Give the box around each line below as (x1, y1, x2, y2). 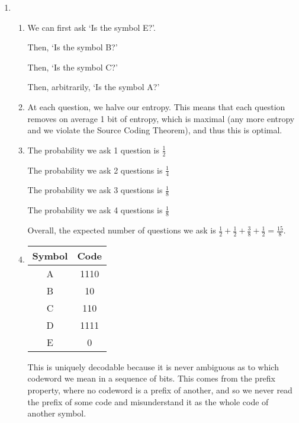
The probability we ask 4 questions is (27, 204, 163, 216)
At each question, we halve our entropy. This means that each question (27, 100, 285, 113)
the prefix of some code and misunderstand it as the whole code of (27, 395, 269, 408)
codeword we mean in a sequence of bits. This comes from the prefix (27, 372, 276, 384)
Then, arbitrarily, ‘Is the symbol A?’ (27, 81, 160, 93)
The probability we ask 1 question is (27, 143, 159, 156)
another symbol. (27, 407, 86, 419)
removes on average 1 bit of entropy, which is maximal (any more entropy (27, 112, 295, 124)
